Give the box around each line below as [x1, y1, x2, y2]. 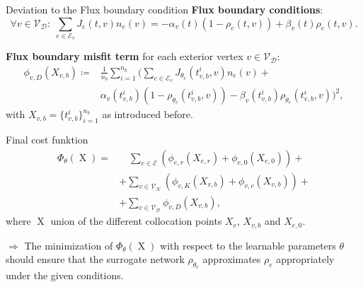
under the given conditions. [6, 268, 124, 283]
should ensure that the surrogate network [6, 252, 185, 266]
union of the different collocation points [50, 213, 222, 228]
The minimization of [24, 238, 113, 252]
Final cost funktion [6, 131, 88, 146]
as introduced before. [102, 107, 193, 122]
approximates [202, 252, 261, 266]
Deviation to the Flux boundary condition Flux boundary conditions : [6, 2, 323, 16]
